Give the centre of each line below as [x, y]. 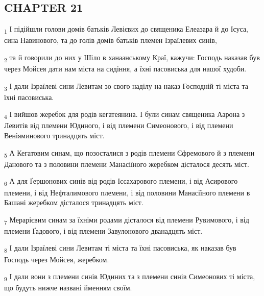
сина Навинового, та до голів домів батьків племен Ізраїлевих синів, [111, 40]
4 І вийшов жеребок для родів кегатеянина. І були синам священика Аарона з [125, 115]
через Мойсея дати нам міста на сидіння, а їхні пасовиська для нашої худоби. [125, 69]
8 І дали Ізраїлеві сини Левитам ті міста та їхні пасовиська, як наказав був [120, 249]
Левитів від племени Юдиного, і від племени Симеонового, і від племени [119, 125]
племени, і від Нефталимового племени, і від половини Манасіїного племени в [127, 192]
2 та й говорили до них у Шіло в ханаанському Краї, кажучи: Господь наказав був [132, 58]
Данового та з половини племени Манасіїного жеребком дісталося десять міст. [127, 164]
